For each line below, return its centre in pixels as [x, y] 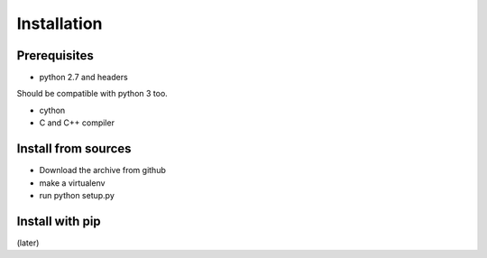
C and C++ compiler [77, 123]
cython [52, 110]
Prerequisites [55, 55]
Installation [60, 23]
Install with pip [59, 221]
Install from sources [74, 149]
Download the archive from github [102, 170]
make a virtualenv [72, 183]
